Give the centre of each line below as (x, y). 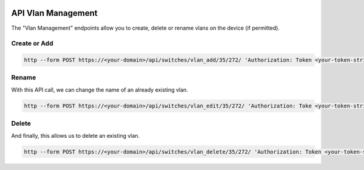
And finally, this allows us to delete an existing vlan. (76, 135)
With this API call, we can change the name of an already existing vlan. (99, 90)
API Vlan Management (55, 13)
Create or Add (32, 44)
